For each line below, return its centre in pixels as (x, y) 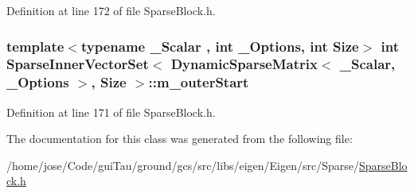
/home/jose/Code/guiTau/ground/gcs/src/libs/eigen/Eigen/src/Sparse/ (183, 165)
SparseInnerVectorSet (78, 64)
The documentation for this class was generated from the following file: (180, 139)
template (35, 46)
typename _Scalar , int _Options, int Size (220, 46)
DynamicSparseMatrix (244, 64)
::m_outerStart (199, 82)
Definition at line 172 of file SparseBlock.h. (111, 10)
